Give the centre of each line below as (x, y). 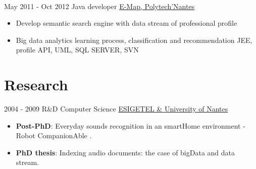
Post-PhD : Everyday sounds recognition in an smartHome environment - (131, 125)
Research (36, 84)
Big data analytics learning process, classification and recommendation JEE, (134, 40)
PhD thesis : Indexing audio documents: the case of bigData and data (125, 152)
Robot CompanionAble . (54, 135)
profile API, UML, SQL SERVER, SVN (77, 50)
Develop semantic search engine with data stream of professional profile (126, 23)
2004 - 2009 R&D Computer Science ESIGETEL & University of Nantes (116, 109)
